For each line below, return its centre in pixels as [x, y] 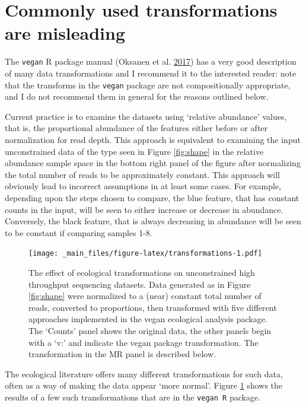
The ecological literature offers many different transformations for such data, [144, 373]
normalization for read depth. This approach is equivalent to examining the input [153, 139]
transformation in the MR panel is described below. [122, 354]
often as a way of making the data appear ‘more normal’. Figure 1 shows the [144, 385]
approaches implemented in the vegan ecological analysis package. [148, 319]
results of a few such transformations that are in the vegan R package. [133, 397]
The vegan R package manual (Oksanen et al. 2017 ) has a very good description [151, 61]
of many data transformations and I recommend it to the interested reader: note [151, 73]
